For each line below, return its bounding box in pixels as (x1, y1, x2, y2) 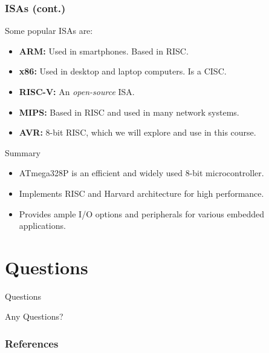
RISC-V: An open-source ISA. (19, 85, 135, 97)
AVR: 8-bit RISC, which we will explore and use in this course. (19, 126, 256, 139)
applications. (19, 219, 66, 232)
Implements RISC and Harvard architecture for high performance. (19, 186, 264, 199)
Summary (5, 146, 41, 159)
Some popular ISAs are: (5, 24, 93, 37)
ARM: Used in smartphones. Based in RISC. (19, 44, 189, 57)
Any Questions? (5, 310, 63, 323)
